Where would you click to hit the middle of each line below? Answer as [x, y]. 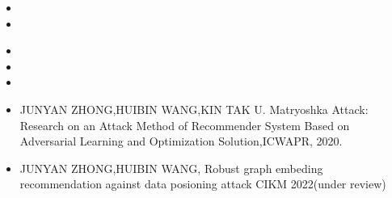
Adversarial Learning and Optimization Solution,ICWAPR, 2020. [181, 141]
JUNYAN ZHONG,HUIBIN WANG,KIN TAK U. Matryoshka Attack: [194, 109]
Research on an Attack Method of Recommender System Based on [185, 125]
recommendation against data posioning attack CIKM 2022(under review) [203, 184]
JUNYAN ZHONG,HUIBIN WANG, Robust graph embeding [171, 168]
